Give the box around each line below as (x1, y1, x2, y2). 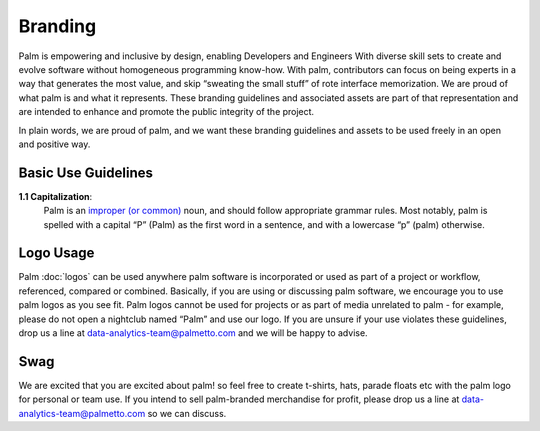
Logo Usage (18, 245, 95, 262)
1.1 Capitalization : (18, 190, 93, 202)
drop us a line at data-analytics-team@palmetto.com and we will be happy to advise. (18, 327, 369, 339)
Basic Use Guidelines (18, 164, 154, 181)
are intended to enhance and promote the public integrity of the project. (18, 106, 315, 118)
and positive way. (18, 138, 91, 150)
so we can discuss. (147, 407, 227, 419)
